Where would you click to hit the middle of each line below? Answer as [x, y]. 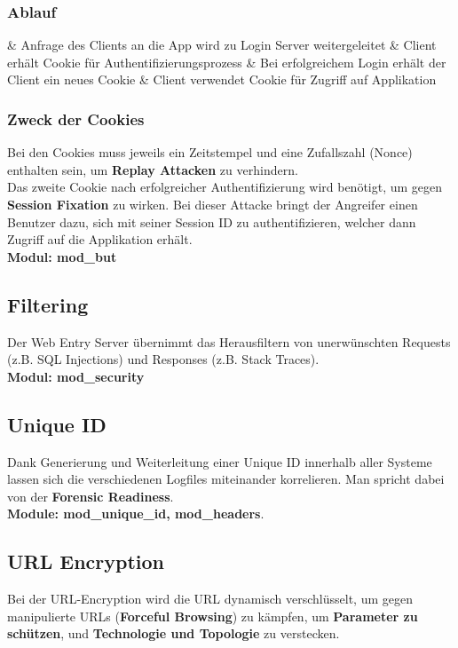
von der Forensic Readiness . [91, 496]
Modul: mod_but [62, 256]
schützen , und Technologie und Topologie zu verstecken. [174, 633]
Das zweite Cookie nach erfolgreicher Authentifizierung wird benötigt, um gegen [225, 187]
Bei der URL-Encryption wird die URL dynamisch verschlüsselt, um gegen [210, 599]
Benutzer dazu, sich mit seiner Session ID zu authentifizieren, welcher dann [212, 221]
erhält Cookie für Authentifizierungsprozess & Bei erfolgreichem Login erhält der [227, 62]
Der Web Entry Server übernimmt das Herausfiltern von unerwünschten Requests [229, 341]
